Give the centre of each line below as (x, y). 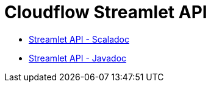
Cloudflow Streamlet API (106, 12)
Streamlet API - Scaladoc (79, 39)
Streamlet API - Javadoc (78, 58)
